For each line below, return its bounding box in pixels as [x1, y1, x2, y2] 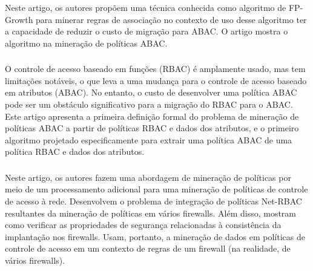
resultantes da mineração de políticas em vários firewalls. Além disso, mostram [5, 206, 297, 219]
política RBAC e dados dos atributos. [5, 145, 145, 158]
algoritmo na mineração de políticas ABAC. [5, 36, 168, 49]
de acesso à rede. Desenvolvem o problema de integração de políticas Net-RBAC [5, 195, 302, 207]
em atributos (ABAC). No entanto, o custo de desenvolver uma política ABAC [5, 86, 297, 99]
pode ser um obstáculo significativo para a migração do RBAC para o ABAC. [5, 98, 293, 110]
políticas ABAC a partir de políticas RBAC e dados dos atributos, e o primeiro [5, 122, 299, 134]
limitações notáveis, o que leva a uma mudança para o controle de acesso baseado [5, 74, 307, 87]
